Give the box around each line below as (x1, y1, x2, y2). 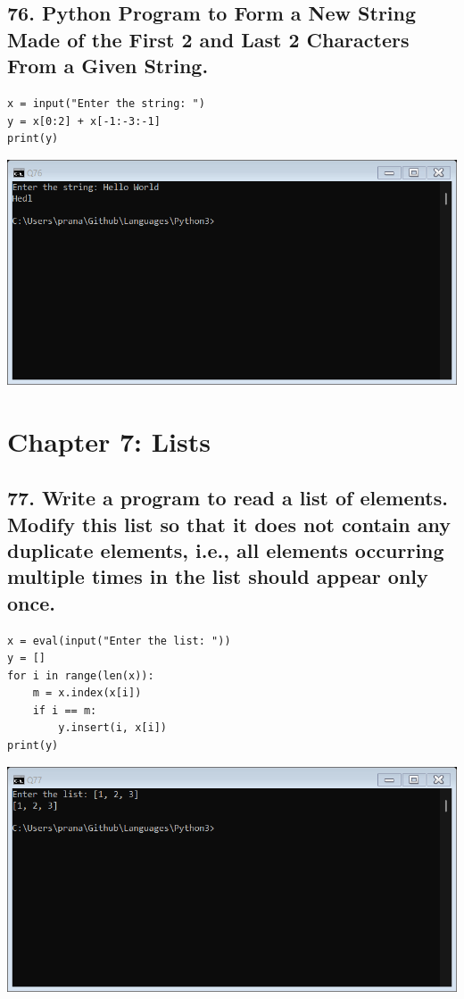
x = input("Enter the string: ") (7, 96, 205, 110)
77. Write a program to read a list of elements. (7, 484, 448, 512)
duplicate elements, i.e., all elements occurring (7, 536, 444, 563)
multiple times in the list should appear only (7, 562, 428, 590)
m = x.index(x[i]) (32, 687, 142, 700)
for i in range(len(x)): (7, 669, 154, 682)
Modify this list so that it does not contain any (7, 510, 451, 537)
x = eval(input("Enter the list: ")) (7, 634, 231, 647)
